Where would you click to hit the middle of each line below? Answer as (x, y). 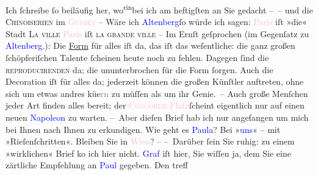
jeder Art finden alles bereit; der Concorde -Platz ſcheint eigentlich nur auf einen (155, 105)
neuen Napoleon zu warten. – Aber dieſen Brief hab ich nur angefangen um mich (157, 117)
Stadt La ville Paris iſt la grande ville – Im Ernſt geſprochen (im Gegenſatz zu (157, 33)
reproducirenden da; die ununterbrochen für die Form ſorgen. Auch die (139, 69)
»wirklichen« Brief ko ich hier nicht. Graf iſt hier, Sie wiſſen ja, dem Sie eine (148, 153)
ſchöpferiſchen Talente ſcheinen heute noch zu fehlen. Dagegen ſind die (137, 58)
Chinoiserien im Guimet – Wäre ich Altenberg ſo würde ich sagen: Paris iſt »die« (156, 22)
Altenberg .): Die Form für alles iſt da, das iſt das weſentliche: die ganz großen (150, 45)
